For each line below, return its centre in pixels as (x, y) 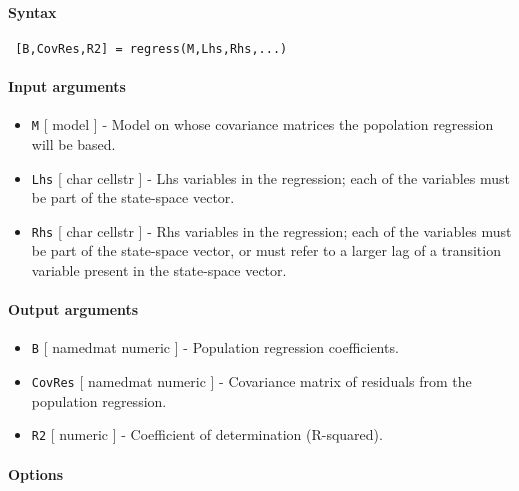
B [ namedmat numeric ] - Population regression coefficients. (215, 347)
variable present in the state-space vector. (159, 270)
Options (36, 473)
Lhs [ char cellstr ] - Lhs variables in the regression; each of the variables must (271, 177)
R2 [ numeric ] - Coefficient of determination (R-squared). (207, 434)
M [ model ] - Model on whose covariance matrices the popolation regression (262, 124)
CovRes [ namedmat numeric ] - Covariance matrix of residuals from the (251, 381)
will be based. (73, 143)
